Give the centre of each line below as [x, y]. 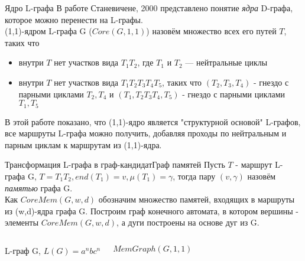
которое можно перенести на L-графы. [74, 19]
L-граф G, [23, 250]
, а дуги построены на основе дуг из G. [188, 222]
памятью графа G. [39, 187]
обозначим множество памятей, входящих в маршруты [197, 199]
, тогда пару [194, 176]
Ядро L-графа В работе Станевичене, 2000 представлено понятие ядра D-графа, [149, 8]
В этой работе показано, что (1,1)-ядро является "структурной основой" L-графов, [153, 121]
